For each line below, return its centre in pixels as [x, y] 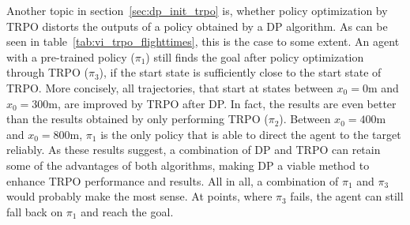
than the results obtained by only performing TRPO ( [137, 119]
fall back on [35, 211]
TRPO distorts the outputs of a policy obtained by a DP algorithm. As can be [197, 26]
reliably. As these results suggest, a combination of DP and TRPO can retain [194, 150]
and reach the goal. [127, 211]
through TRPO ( [47, 72]
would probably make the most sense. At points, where [139, 196]
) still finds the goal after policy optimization [255, 56]
